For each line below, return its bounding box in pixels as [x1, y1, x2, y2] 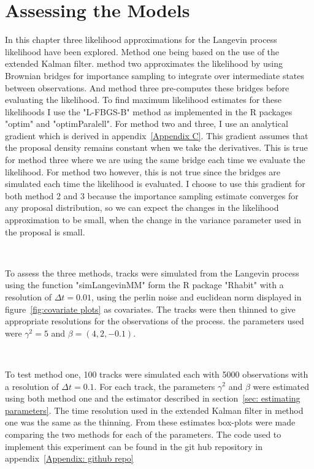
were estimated [253, 379, 309, 392]
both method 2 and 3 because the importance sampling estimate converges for [5, 189, 299, 202]
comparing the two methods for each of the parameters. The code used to [5, 427, 281, 440]
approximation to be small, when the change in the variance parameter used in [5, 213, 301, 226]
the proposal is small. [5, 225, 85, 238]
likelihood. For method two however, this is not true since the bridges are [5, 165, 281, 178]
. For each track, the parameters [94, 379, 215, 392]
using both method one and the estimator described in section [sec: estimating [5, 392, 301, 405]
